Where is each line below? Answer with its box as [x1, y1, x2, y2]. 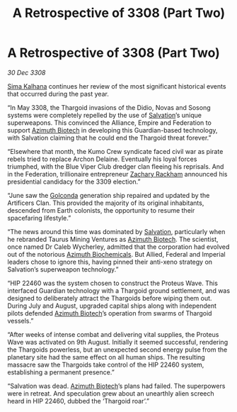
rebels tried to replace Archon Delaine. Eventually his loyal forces [7, 155, 197, 163]
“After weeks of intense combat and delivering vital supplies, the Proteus [7, 330, 219, 338]
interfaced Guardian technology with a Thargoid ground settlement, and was [7, 286, 231, 295]
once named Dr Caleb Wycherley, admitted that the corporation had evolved [7, 243, 230, 251]
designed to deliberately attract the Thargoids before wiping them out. [7, 294, 212, 302]
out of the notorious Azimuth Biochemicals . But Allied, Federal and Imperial [7, 250, 226, 258]
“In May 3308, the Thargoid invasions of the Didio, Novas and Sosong [7, 103, 211, 111]
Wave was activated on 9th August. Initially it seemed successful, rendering [7, 338, 229, 346]
